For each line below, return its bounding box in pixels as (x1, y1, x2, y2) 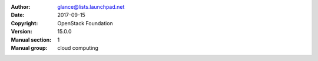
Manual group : (11, 44, 48, 51)
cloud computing (57, 44, 98, 51)
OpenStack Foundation (57, 19, 113, 26)
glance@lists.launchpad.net (57, 4, 125, 10)
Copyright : (11, 19, 38, 26)
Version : (11, 28, 32, 35)
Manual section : (11, 36, 52, 43)
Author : (11, 4, 31, 10)
